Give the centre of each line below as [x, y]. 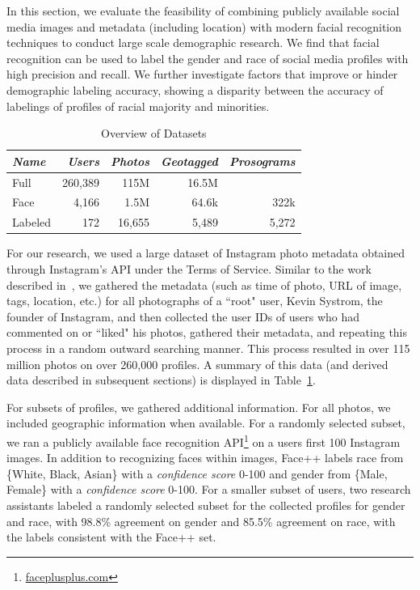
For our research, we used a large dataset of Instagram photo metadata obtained [206, 253]
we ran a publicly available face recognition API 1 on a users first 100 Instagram [204, 440]
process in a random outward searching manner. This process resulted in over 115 [208, 348]
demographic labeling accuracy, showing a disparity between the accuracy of [195, 89]
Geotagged [189, 161]
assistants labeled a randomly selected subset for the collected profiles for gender [206, 505]
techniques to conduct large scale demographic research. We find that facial [193, 42]
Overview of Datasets [153, 133]
